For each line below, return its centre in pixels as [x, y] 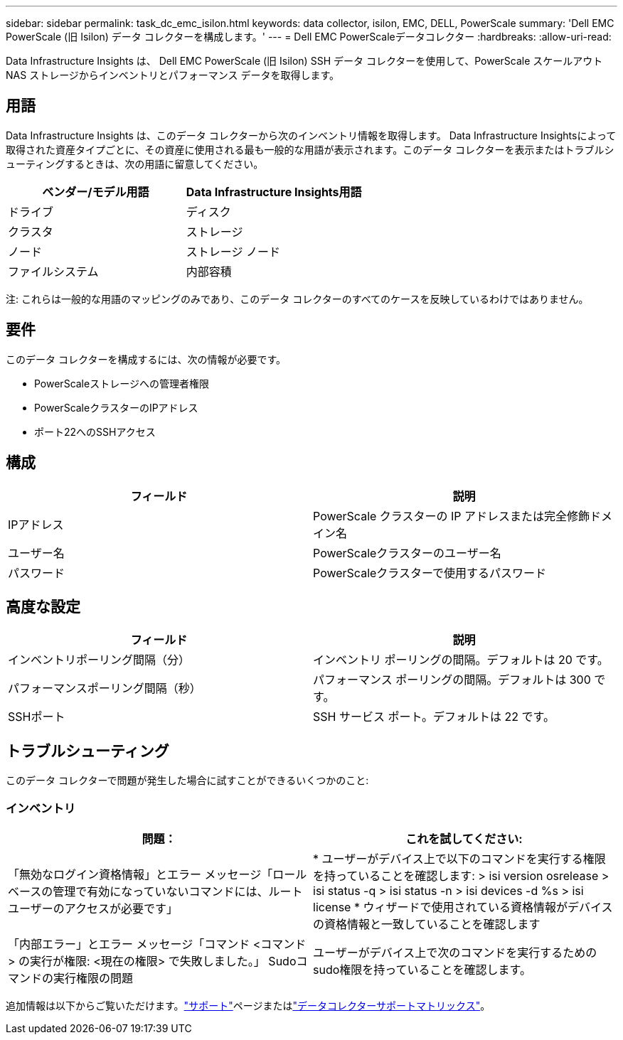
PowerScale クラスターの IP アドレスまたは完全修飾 [452, 516]
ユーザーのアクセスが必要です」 [93, 908]
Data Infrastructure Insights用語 [274, 192]
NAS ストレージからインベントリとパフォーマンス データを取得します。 [173, 75]
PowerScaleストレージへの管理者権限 [122, 383]
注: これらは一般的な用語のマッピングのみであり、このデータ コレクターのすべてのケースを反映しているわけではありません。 [297, 299]
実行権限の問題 [94, 978]
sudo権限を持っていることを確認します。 [422, 969]
